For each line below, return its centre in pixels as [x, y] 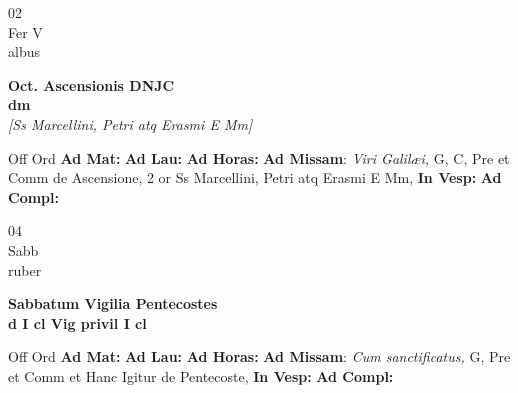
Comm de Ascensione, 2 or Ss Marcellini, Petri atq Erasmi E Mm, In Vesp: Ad [255, 177]
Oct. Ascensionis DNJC [91, 84]
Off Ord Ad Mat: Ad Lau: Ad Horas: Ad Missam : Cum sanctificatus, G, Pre [259, 356]
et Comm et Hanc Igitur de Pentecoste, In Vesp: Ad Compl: [201, 375]
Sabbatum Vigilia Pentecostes [113, 303]
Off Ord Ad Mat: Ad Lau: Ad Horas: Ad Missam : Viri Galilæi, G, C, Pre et [259, 157]
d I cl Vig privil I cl [77, 322]
